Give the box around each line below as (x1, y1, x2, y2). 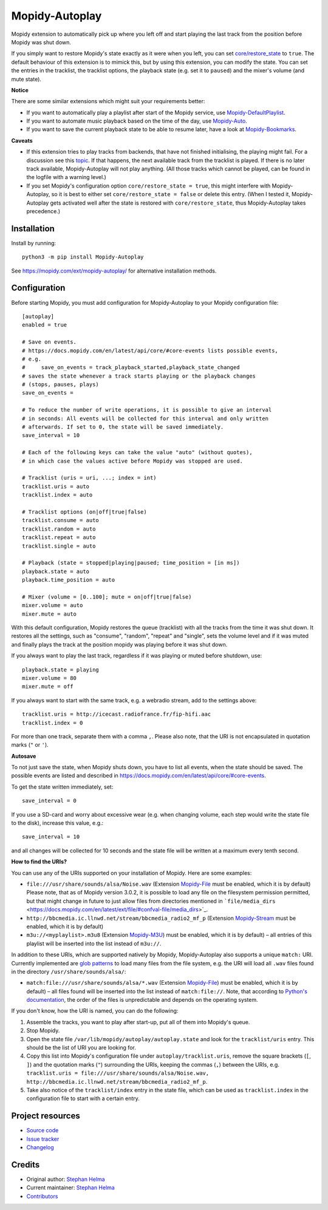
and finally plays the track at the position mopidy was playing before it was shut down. (11, 641, 228, 648)
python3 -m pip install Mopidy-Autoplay (22, 254, 144, 260)
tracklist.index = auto (22, 492, 93, 498)
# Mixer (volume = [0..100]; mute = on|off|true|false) (22, 593, 192, 600)
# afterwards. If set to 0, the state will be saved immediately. (22, 424, 224, 430)
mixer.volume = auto (22, 602, 83, 609)
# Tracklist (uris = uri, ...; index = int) (22, 474, 157, 481)
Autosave (11, 752, 36, 760)
